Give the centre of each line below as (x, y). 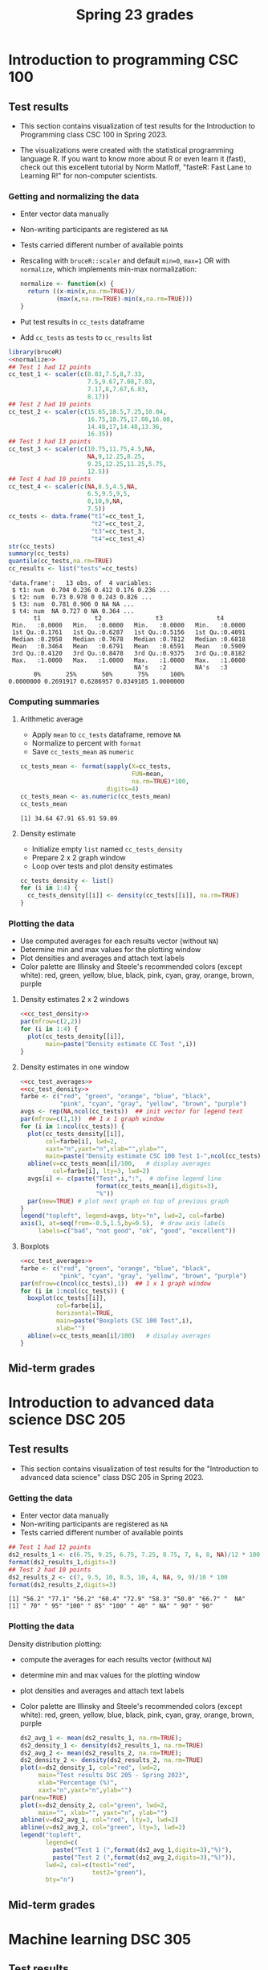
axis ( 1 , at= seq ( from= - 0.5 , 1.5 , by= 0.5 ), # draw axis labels (122, 1224)
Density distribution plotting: (55, 1644)
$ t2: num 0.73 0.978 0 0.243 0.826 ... (82, 597)
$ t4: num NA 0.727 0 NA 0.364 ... (73, 611)
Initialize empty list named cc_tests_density (107, 848)
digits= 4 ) (123, 789)
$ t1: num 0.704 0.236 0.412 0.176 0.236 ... (91, 591)
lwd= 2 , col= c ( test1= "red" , (90, 1865)
